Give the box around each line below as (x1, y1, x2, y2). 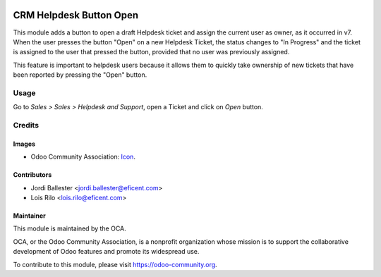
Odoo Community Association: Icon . (30, 152, 135, 161)
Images (13, 140, 35, 148)
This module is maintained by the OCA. (13, 224, 126, 233)
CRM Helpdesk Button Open (13, 9, 139, 21)
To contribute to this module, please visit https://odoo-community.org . (13, 260, 218, 269)
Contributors (13, 171, 52, 179)
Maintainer (13, 211, 46, 220)
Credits (13, 120, 39, 130)
